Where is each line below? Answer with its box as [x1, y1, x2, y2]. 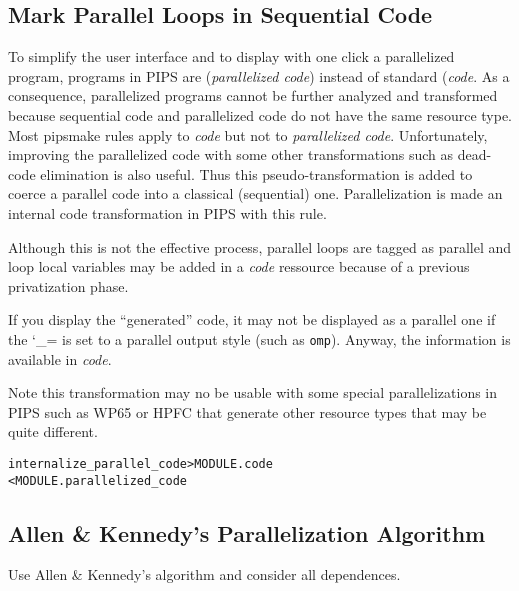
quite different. [8, 421, 98, 442]
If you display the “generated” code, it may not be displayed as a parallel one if [8, 309, 496, 330]
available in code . [8, 348, 112, 369]
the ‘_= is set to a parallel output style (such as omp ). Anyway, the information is [8, 328, 511, 349]
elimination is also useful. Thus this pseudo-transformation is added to [40, 163, 473, 184]
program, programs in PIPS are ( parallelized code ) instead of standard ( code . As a [8, 65, 510, 86]
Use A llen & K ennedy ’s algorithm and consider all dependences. [8, 564, 401, 585]
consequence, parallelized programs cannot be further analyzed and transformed [8, 85, 498, 106]
